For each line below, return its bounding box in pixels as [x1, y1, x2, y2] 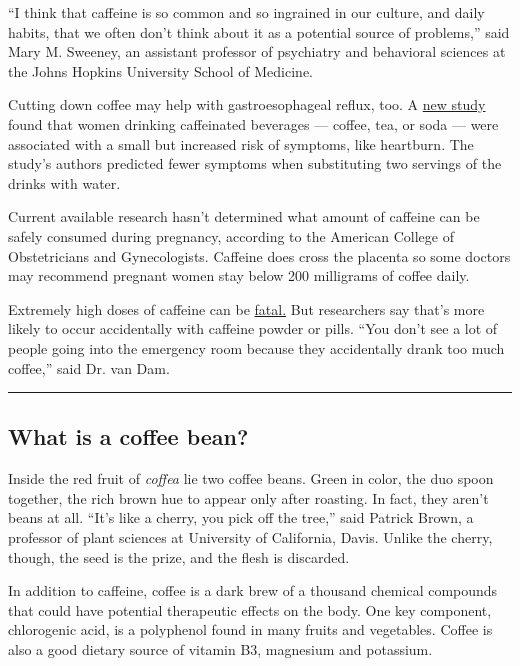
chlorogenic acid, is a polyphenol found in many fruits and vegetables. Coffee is [8, 619, 493, 640]
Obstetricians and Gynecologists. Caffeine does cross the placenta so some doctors [8, 245, 511, 266]
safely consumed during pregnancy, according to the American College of [8, 225, 454, 246]
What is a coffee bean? [8, 421, 249, 452]
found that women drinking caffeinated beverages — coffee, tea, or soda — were [8, 113, 499, 134]
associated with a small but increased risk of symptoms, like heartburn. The [8, 133, 474, 154]
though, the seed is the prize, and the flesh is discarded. [8, 546, 350, 567]
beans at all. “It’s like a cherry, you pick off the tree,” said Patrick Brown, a [8, 507, 474, 528]
